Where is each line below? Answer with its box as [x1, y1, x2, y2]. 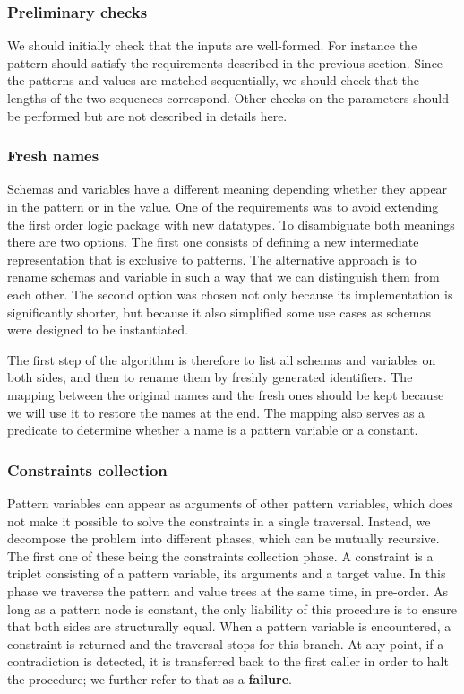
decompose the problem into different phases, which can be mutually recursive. [7, 529, 440, 548]
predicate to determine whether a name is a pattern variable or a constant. [7, 421, 418, 439]
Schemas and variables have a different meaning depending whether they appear [7, 179, 448, 198]
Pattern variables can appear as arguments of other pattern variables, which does [7, 493, 453, 512]
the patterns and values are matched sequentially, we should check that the [7, 71, 420, 90]
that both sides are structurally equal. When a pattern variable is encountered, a [7, 617, 451, 636]
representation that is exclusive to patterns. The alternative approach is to [7, 249, 417, 268]
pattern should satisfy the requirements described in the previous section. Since [7, 53, 443, 72]
